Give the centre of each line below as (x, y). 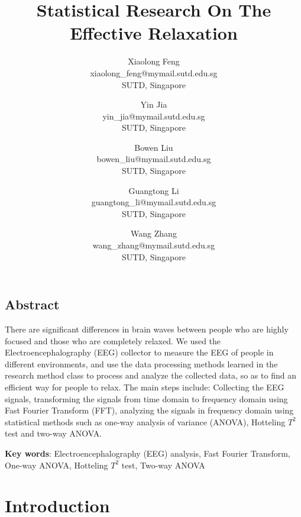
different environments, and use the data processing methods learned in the (141, 363)
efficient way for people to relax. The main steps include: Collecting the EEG (145, 387)
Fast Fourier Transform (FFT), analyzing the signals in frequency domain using (149, 410)
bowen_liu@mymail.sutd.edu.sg (154, 159)
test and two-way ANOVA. (54, 433)
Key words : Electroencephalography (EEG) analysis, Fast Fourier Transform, (148, 453)
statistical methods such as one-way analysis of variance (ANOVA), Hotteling (145, 421)
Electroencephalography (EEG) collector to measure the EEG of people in (139, 352)
